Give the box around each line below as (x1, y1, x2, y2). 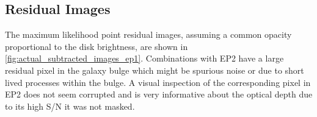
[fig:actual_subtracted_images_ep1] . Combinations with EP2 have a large (5, 52, 284, 65)
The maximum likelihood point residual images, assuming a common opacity (5, 28, 292, 41)
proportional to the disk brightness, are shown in (5, 40, 188, 52)
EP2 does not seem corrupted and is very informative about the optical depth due (5, 88, 313, 101)
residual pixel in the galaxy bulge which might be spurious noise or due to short (5, 63, 304, 76)
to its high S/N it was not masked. (5, 99, 135, 112)
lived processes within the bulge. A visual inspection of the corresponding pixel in (5, 76, 311, 88)
